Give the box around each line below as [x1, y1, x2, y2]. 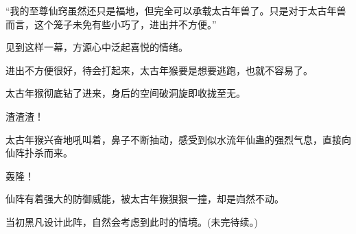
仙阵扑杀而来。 [5, 145, 73, 160]
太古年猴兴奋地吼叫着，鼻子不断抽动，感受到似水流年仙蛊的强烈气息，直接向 [5, 132, 351, 146]
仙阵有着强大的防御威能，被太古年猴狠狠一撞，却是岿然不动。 [5, 191, 284, 206]
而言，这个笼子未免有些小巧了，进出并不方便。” [5, 16, 217, 31]
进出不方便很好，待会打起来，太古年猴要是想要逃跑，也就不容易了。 [5, 62, 313, 77]
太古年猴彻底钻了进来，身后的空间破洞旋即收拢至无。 [5, 86, 246, 100]
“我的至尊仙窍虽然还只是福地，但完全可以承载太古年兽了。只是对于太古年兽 [5, 3, 346, 17]
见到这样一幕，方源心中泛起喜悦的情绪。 [5, 40, 188, 54]
